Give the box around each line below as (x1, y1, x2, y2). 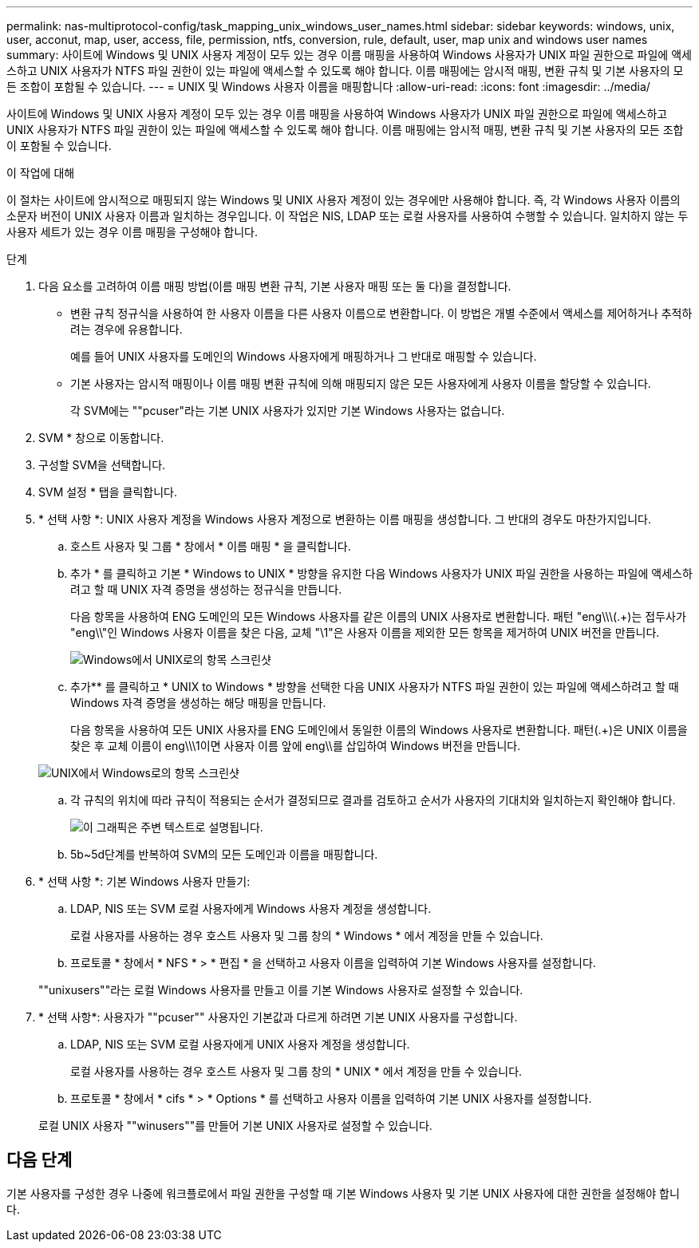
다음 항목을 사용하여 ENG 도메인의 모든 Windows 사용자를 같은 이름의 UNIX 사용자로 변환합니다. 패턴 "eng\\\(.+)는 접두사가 (70, 610, 686, 623)
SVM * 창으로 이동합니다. (38, 431, 164, 444)
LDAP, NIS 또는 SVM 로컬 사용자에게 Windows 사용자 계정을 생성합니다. (70, 902, 432, 915)
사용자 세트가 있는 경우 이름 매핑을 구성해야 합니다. (6, 225, 258, 239)
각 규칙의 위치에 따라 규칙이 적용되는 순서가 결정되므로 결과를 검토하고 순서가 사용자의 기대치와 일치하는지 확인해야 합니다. (70, 793, 676, 807)
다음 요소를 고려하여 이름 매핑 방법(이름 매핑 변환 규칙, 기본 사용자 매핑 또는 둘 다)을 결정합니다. (38, 279, 511, 293)
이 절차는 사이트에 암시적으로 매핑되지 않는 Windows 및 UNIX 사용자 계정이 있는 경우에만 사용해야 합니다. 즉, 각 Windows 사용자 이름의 (6, 193, 681, 207)
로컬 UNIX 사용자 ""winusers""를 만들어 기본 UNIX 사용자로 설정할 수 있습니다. (38, 1119, 432, 1132)
